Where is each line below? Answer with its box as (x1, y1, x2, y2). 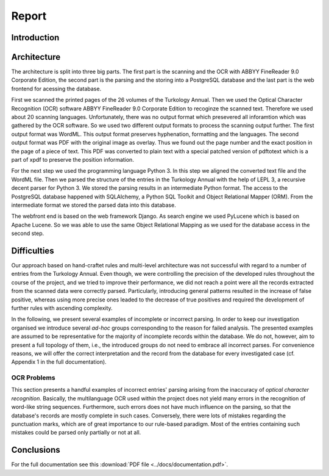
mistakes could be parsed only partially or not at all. (11, 429, 141, 436)
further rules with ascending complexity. (11, 304, 113, 311)
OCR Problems (11, 373, 55, 382)
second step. (11, 229, 44, 237)
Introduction (11, 32, 60, 43)
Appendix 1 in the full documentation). (11, 358, 107, 366)
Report (11, 9, 47, 23)
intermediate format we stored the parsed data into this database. (11, 201, 176, 209)
